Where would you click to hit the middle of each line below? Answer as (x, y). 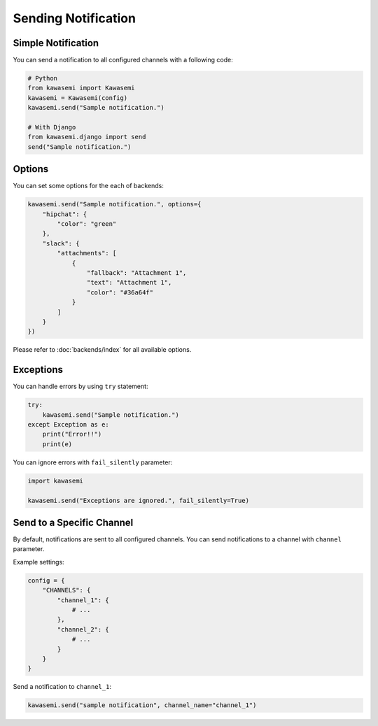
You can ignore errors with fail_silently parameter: (93, 462)
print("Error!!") (72, 434)
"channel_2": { (83, 629)
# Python (43, 78)
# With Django (52, 127)
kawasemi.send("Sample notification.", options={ (114, 204)
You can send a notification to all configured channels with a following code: (123, 60)
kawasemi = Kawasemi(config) (78, 98)
